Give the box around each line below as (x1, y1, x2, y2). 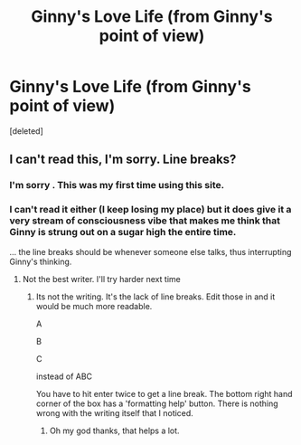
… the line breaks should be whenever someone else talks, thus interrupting (9, 246, 292, 257)
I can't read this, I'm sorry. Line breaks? (9, 152, 237, 167)
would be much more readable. (35, 300, 153, 311)
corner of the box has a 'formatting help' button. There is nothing (35, 398, 278, 409)
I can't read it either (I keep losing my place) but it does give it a (9, 204, 292, 216)
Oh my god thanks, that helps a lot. (49, 425, 180, 436)
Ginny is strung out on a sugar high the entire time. (9, 226, 237, 239)
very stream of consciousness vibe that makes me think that (9, 214, 281, 227)
